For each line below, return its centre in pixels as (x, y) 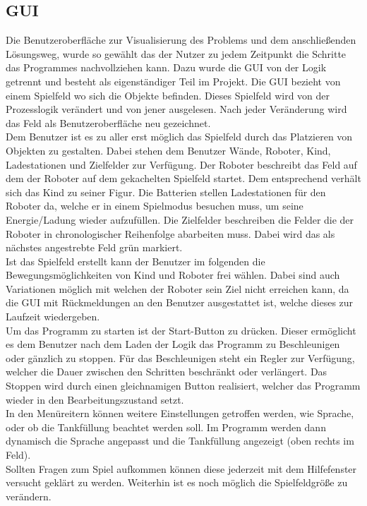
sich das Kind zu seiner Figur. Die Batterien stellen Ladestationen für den (166, 192)
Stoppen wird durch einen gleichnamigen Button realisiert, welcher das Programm (183, 386)
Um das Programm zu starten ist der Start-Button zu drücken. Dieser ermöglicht (181, 330)
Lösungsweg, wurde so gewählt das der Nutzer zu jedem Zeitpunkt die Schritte (176, 53)
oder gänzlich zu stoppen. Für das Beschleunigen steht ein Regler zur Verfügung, (180, 357)
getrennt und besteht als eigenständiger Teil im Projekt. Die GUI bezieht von (173, 81)
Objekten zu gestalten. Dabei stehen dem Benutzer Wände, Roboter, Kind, (168, 150)
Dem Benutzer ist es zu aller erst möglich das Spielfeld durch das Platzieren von (179, 137)
